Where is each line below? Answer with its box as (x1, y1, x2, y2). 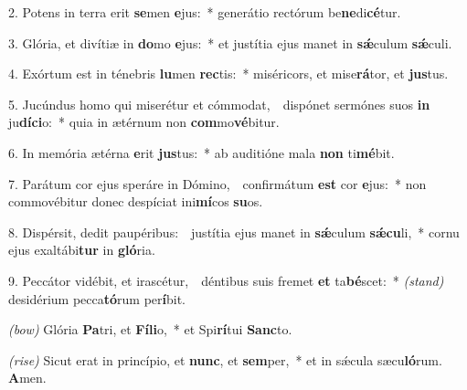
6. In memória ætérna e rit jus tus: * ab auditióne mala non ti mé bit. (8, 142, 395, 162)
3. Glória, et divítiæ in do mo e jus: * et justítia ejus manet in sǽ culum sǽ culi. (8, 33, 452, 52)
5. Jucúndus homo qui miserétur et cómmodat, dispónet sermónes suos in (8, 94, 430, 113)
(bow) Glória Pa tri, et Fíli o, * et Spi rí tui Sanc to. (8, 320, 292, 339)
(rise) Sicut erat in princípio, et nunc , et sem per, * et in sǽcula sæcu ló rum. (8, 350, 442, 369)
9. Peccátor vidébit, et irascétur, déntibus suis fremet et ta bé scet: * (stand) (8, 270, 444, 290)
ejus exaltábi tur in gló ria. (8, 240, 155, 259)
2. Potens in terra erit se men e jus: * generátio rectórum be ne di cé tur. (8, 3, 401, 21)
